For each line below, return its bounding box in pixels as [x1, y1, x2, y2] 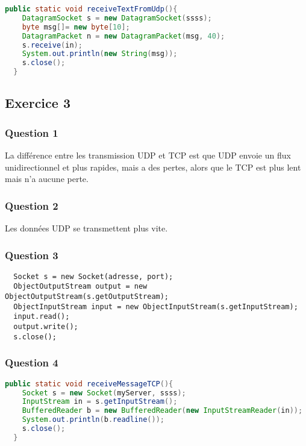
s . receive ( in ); [22, 40, 83, 49]
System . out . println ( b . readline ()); [22, 415, 164, 424]
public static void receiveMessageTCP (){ [5, 379, 173, 388]
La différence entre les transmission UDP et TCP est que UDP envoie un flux [5, 149, 291, 161]
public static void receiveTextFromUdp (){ [5, 5, 178, 13]
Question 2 [5, 198, 58, 213]
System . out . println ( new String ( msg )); [22, 49, 178, 58]
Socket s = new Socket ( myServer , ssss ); [22, 388, 186, 397]
